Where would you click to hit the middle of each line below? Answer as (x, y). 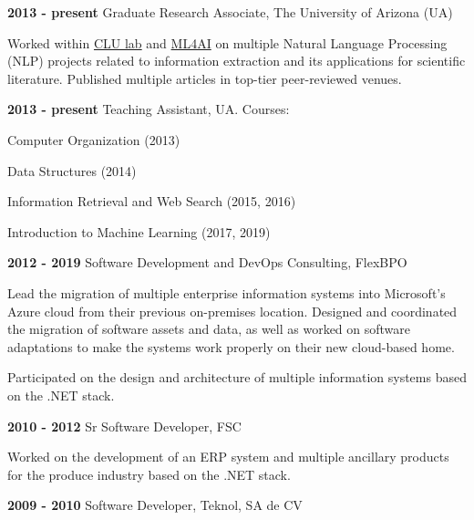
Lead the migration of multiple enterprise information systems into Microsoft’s (227, 292)
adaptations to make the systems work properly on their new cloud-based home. (231, 346)
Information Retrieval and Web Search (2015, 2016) (152, 201)
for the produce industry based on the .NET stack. (149, 474)
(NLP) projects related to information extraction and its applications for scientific (237, 61)
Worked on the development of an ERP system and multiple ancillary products (228, 457)
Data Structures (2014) (72, 170)
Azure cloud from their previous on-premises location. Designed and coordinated (232, 311)
